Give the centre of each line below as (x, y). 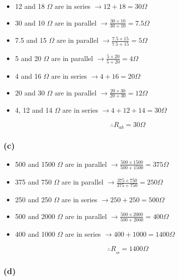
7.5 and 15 (31, 40)
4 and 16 (28, 76)
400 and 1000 (35, 234)
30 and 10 (30, 22)
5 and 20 (28, 58)
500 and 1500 (35, 164)
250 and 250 (33, 200)
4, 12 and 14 (34, 110)
